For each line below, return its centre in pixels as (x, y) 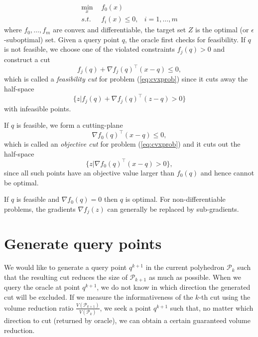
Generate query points (83, 243)
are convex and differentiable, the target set (120, 30)
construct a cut (27, 59)
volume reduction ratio (39, 307)
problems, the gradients (40, 209)
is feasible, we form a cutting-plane (69, 125)
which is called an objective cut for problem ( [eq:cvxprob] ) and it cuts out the (122, 144)
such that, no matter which (212, 307)
